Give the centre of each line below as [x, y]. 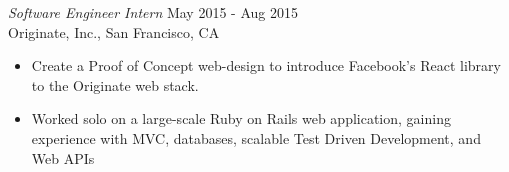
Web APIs [63, 157]
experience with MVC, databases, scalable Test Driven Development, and [256, 137]
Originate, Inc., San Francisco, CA [114, 31]
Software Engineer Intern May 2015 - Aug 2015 [153, 12]
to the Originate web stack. [115, 84]
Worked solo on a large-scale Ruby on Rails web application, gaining [241, 118]
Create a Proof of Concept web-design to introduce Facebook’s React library [266, 65]
